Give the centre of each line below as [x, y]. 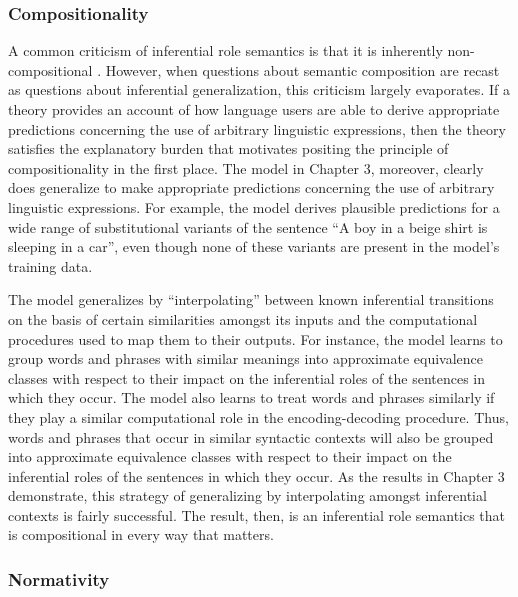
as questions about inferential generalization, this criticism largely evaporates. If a [259, 89]
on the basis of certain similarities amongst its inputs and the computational [243, 318]
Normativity [59, 578]
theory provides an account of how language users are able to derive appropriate [254, 109]
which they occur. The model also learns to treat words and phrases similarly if [251, 397]
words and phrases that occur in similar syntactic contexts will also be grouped [251, 436]
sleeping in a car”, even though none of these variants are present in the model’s [254, 246]
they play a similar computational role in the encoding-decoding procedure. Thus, [258, 416]
